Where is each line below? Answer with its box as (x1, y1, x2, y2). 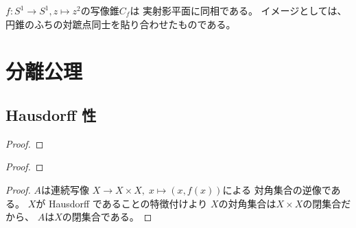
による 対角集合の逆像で (222, 182, 331, 196)
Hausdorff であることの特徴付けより (48, 196, 208, 210)
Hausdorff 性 (5, 104, 97, 125)
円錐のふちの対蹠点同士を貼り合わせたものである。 (5, 16, 236, 31)
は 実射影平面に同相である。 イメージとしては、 (130, 3, 347, 17)
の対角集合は (218, 196, 276, 210)
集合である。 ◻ (81, 209, 152, 224)
